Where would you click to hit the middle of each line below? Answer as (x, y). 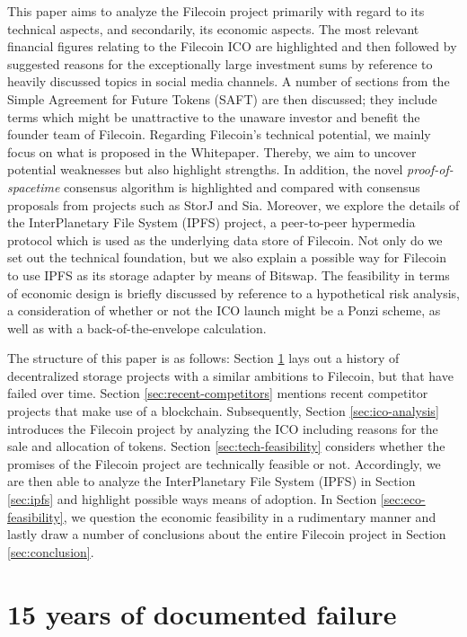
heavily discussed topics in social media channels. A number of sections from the (229, 81)
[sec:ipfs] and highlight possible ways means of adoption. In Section (192, 499)
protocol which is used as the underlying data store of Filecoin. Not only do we (225, 239)
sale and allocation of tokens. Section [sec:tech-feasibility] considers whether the (226, 446)
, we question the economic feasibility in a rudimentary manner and (250, 516)
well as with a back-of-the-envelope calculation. (137, 327)
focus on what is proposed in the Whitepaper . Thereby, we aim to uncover (212, 151)
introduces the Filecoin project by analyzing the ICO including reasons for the (223, 428)
